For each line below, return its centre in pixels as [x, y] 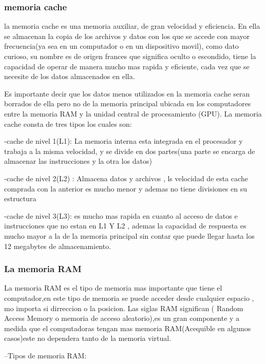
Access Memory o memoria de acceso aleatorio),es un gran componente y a [122, 318]
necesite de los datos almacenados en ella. [70, 76]
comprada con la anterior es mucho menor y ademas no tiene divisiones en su [126, 188]
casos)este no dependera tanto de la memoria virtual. [88, 338]
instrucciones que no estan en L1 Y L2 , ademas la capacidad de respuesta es [125, 226]
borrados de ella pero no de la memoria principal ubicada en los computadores [128, 103]
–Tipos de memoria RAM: [45, 355]
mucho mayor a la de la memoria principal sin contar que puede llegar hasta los [129, 235]
